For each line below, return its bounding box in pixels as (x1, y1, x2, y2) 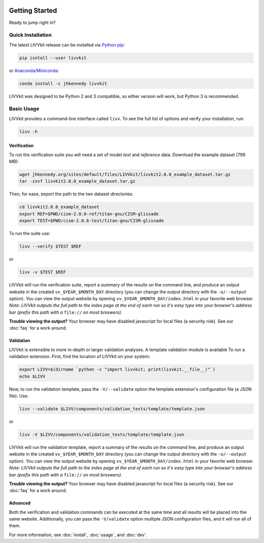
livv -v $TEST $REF (19, 269, 66, 275)
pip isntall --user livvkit (19, 55, 87, 61)
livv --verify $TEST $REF (19, 244, 82, 249)
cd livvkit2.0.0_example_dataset (19, 204, 100, 210)
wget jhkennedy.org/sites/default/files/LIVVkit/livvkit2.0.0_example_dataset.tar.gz (19, 172, 231, 177)
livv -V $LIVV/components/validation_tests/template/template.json (19, 431, 185, 437)
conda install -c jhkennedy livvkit (19, 81, 108, 86)
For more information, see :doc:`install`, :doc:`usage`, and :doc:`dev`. (9, 532, 148, 538)
